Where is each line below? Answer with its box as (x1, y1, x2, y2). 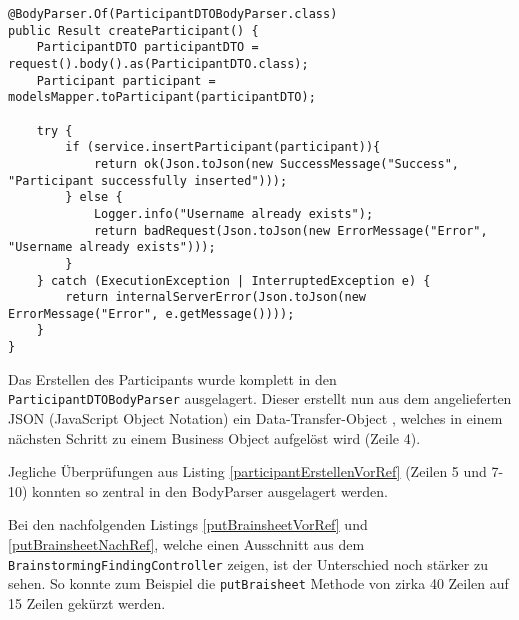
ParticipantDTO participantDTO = (36, 40, 259, 55)
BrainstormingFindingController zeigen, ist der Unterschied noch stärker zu (8, 553, 488, 574)
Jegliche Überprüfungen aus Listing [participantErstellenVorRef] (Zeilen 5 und (8, 461, 487, 482)
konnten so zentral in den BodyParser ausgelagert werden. (32, 480, 388, 501)
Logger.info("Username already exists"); (93, 206, 374, 221)
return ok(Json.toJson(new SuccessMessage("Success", (93, 156, 460, 171)
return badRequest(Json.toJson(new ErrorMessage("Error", (93, 223, 488, 238)
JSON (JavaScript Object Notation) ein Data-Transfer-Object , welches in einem (8, 408, 503, 429)
